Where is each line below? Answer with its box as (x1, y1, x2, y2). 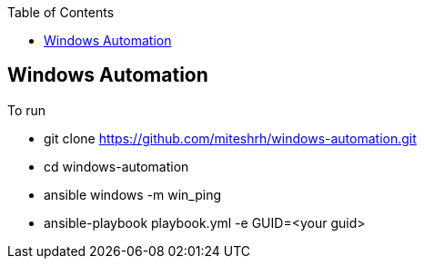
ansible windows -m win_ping (44, 186, 222, 202)
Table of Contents (7, 5, 115, 20)
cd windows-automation (44, 158, 189, 174)
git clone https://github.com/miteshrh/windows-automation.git (44, 130, 417, 146)
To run (7, 102, 46, 118)
